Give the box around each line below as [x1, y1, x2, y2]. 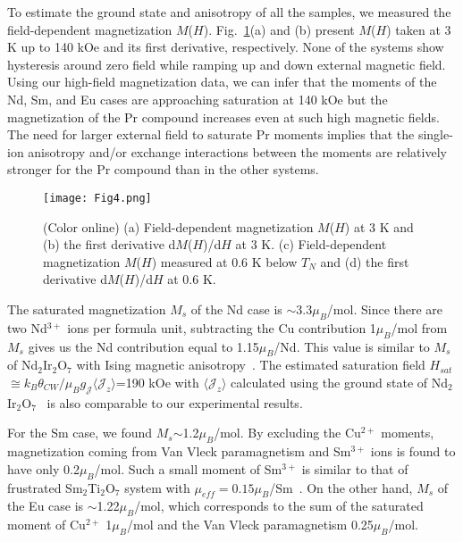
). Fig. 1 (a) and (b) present [203, 20, 355, 38]
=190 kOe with [115, 372, 199, 391]
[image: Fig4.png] [43, 191, 152, 204]
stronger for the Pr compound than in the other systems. [7, 160, 319, 179]
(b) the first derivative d [43, 235, 176, 254]
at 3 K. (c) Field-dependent [235, 235, 387, 254]
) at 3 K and [344, 217, 414, 236]
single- [417, 125, 453, 144]
